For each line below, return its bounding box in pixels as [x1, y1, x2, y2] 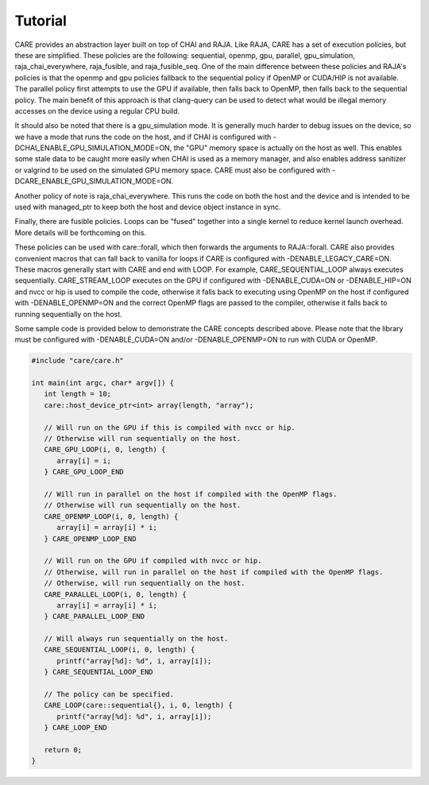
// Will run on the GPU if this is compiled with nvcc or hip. [44, 423, 296, 432]
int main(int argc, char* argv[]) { [31, 378, 175, 388]
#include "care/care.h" [31, 356, 125, 365]
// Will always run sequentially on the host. [44, 634, 229, 644]
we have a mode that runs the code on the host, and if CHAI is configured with [14, 132, 272, 141]
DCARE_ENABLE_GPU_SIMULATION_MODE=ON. [14, 176, 174, 186]
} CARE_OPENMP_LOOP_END [44, 534, 137, 543]
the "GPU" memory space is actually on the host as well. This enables [173, 143, 403, 153]
